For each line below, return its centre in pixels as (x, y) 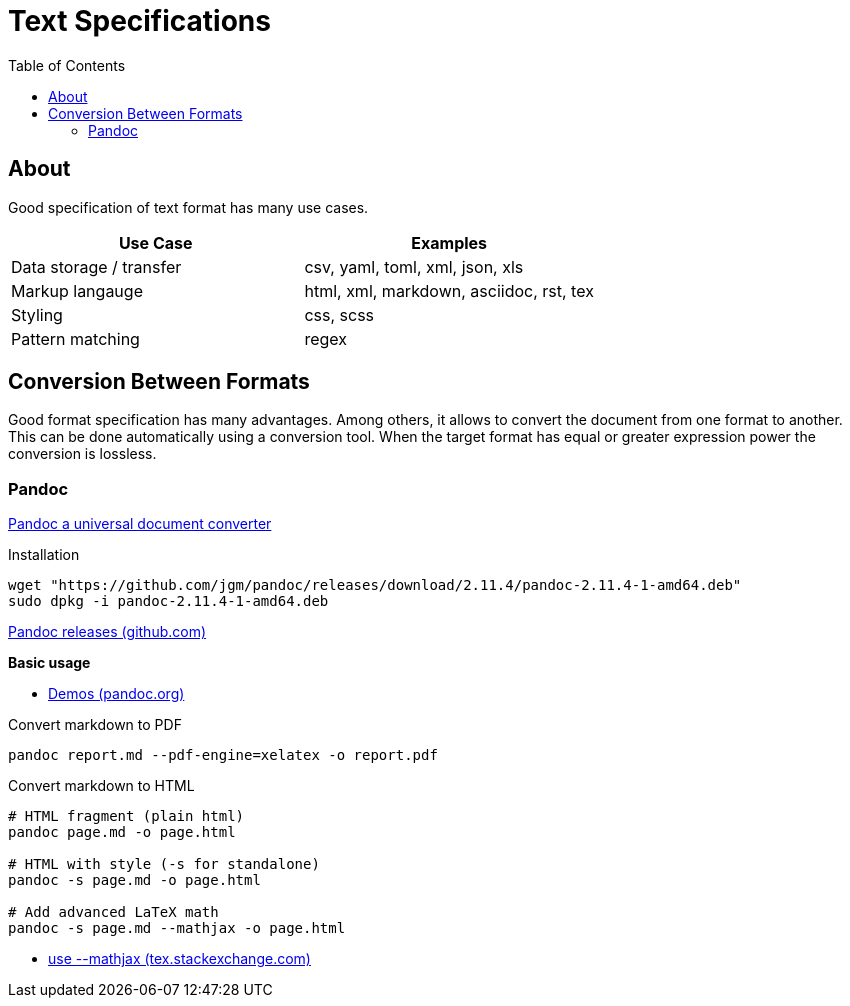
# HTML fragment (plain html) (126, 816)
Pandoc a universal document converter (140, 524)
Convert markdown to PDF (95, 725)
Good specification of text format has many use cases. (188, 207)
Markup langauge (77, 290)
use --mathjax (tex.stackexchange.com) (179, 959)
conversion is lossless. (82, 454)
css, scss (339, 314)
